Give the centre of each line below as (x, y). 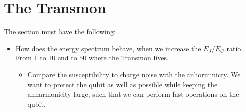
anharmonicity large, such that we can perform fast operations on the (133, 94)
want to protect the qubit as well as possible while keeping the (123, 84)
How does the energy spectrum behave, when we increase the (108, 48)
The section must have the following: (60, 31)
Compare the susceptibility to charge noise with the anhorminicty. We (134, 74)
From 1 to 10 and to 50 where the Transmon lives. (92, 58)
